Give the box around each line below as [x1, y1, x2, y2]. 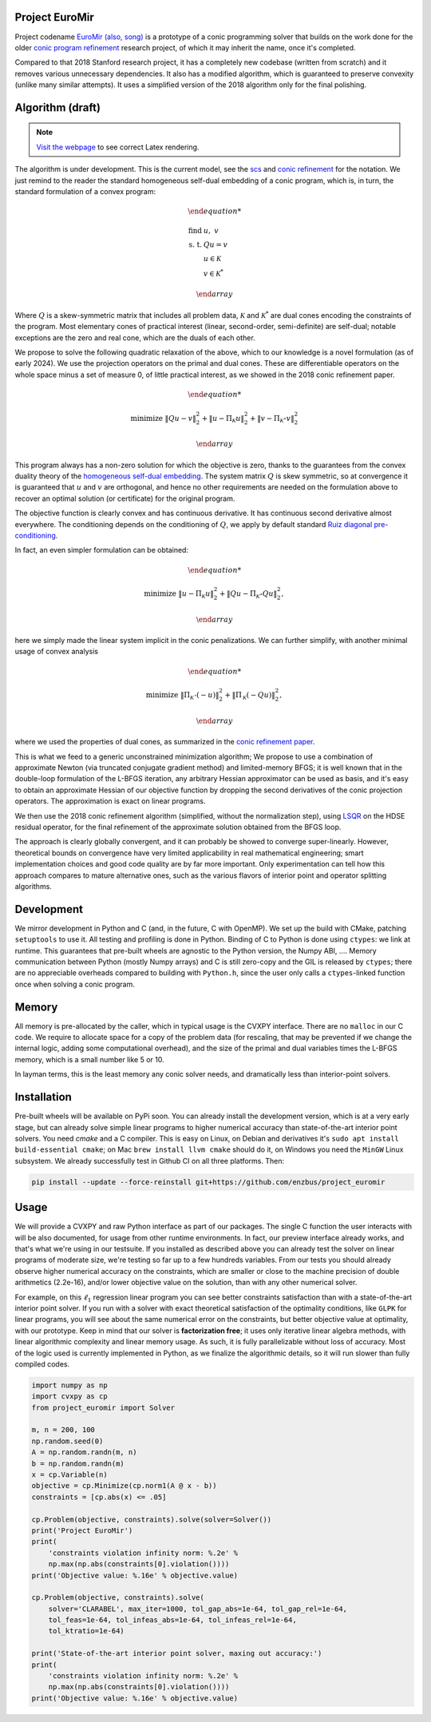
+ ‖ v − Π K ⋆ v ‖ [250, 414, 295, 424]
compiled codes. [14, 1359, 70, 1369]
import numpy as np [31, 1380, 108, 1390]
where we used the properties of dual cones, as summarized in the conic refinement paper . [14, 737, 315, 747]
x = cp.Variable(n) [31, 1470, 108, 1479]
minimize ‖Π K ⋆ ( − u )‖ [145, 691, 219, 701]
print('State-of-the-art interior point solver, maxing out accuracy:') [31, 1649, 322, 1658]
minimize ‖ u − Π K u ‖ [144, 589, 215, 599]
